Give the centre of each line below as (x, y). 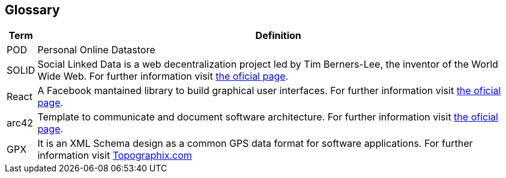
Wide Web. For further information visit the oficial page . (163, 76)
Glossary (32, 10)
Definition (278, 36)
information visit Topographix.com (115, 156)
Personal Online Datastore (96, 50)
